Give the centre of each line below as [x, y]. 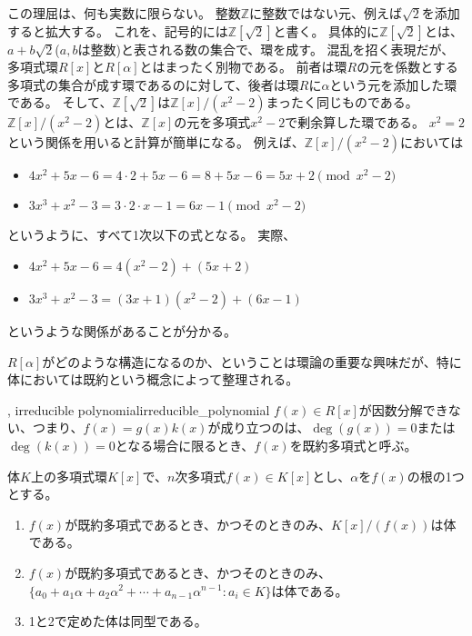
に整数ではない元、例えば [326, 13]
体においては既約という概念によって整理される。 [153, 379]
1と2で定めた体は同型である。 [118, 621]
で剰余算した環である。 [355, 122]
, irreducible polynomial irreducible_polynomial [139, 409]
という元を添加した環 [393, 84]
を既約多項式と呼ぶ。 [353, 445]
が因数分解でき [403, 409]
